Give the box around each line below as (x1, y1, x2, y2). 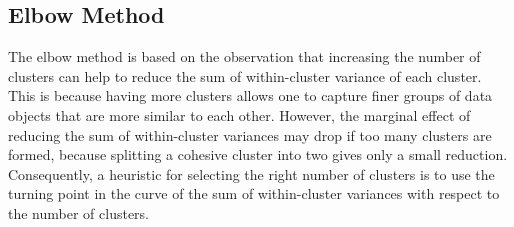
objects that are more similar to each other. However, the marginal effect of (8, 104, 471, 125)
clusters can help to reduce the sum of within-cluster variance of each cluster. (8, 65, 482, 86)
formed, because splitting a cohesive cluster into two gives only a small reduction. (8, 144, 508, 165)
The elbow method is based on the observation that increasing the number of (8, 46, 481, 67)
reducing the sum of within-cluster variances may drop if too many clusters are (8, 124, 492, 145)
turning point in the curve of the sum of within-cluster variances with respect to (8, 183, 500, 204)
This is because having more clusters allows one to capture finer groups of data (8, 85, 493, 106)
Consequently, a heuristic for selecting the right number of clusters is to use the (8, 163, 495, 184)
